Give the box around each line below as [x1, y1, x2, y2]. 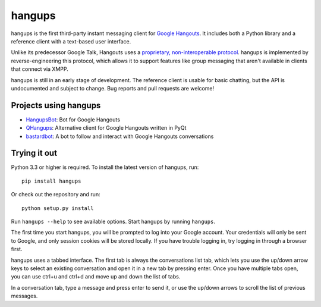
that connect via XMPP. [11, 65, 68, 73]
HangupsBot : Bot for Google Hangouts [26, 116, 120, 123]
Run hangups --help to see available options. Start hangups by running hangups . [11, 218, 215, 225]
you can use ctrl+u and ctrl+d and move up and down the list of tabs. [11, 273, 181, 280]
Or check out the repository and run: [11, 191, 100, 198]
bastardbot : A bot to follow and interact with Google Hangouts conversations [26, 133, 214, 140]
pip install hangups [21, 177, 81, 184]
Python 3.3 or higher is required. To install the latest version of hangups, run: [11, 164, 199, 171]
